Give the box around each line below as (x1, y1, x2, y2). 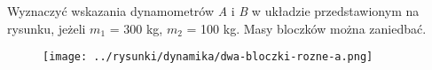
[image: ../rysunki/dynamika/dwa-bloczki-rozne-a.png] (43, 51, 373, 64)
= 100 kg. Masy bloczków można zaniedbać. (186, 19, 427, 37)
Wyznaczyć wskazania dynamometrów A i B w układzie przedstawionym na (7, 2, 420, 19)
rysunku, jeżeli (7, 19, 86, 37)
